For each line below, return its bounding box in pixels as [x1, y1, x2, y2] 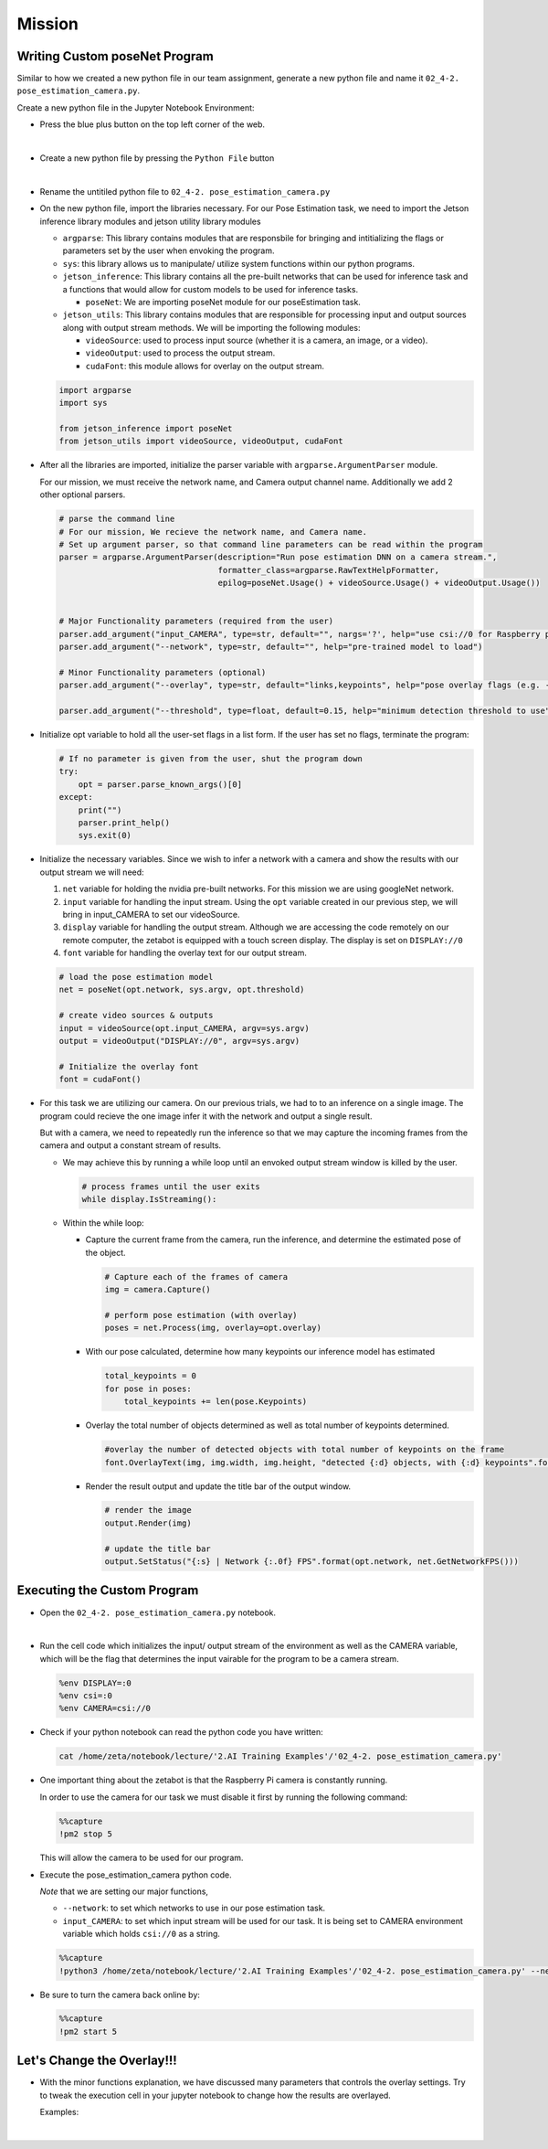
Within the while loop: [62, 1218, 145, 1229]
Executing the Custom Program [16, 1582, 199, 1599]
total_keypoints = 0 [104, 1371, 196, 1381]
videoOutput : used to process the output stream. [85, 347, 276, 358]
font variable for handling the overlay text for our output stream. [62, 947, 308, 959]
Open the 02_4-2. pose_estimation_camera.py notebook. [39, 1607, 277, 1618]
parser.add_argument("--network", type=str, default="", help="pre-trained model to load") [58, 642, 483, 653]
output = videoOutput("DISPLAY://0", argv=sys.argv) [58, 1036, 300, 1046]
